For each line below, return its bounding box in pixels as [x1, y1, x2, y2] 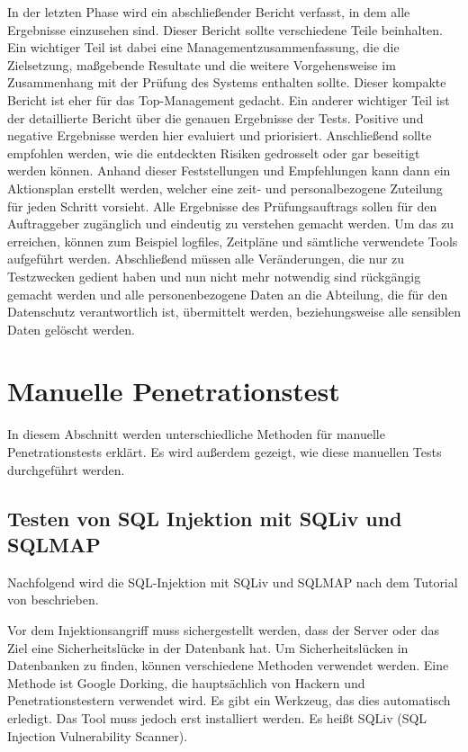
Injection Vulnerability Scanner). [7, 726, 188, 745]
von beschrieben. [7, 590, 99, 609]
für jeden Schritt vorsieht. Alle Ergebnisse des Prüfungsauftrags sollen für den [7, 196, 437, 215]
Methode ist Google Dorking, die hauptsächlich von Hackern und [7, 673, 365, 692]
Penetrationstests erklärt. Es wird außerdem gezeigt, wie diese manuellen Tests [7, 443, 442, 461]
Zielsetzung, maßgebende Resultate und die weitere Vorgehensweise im [7, 55, 396, 74]
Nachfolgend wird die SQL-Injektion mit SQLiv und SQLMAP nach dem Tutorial [7, 572, 458, 591]
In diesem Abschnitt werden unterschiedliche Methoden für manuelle [7, 425, 385, 443]
